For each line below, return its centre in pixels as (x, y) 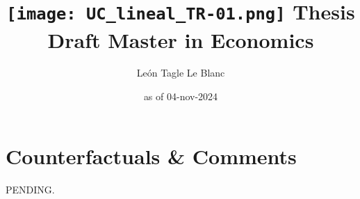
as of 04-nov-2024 (181, 96)
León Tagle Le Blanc (181, 73)
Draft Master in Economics (181, 39)
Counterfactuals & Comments (151, 156)
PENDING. (30, 189)
